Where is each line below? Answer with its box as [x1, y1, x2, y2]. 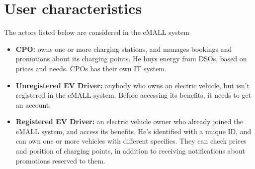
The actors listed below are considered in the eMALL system [4, 27, 190, 37]
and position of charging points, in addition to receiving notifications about [15, 146, 246, 156]
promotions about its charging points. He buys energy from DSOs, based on [15, 53, 247, 64]
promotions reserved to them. [15, 155, 105, 166]
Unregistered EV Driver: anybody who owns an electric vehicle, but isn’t [15, 80, 250, 90]
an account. [15, 99, 51, 110]
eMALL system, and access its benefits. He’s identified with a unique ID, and [15, 126, 252, 136]
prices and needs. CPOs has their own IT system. [15, 63, 167, 73]
